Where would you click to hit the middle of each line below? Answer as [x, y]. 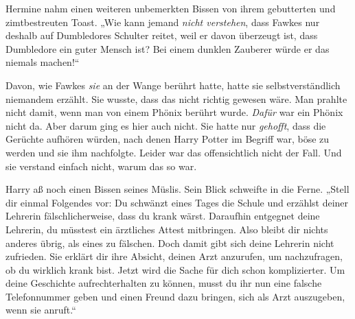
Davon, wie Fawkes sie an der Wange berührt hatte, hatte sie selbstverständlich [173, 85]
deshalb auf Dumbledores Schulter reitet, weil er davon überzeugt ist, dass [162, 35]
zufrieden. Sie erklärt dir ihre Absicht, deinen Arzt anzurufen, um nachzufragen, [174, 256]
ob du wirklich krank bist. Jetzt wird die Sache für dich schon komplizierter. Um [175, 269]
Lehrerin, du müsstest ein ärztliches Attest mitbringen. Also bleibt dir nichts [167, 229]
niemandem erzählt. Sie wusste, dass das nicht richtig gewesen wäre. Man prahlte [176, 98]
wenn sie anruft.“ [41, 310]
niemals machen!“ [43, 62]
